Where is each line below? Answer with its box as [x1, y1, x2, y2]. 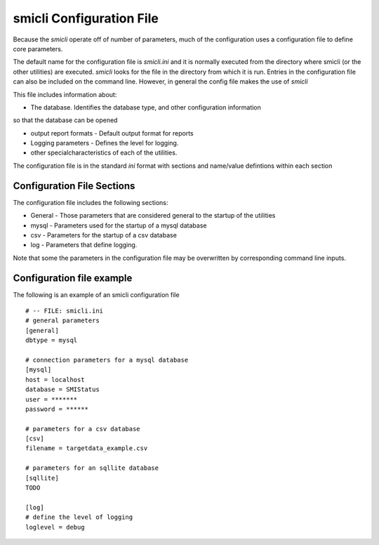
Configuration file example [13, 272, 133, 284]
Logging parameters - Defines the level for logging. [30, 139, 179, 147]
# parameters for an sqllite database [25, 464, 159, 472]
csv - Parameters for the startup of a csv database [30, 230, 177, 239]
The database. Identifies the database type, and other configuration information [30, 103, 261, 112]
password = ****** [25, 405, 89, 413]
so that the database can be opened [13, 116, 118, 124]
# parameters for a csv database [25, 425, 140, 433]
